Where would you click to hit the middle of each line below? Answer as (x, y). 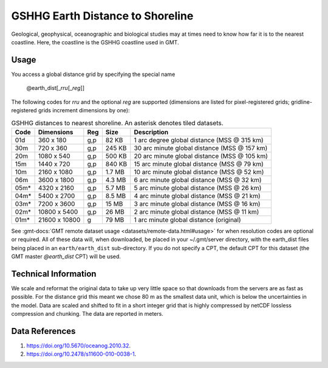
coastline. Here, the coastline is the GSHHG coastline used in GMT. (95, 42)
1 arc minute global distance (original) (187, 220)
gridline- (302, 102)
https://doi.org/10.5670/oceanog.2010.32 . (78, 346)
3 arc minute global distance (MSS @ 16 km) (197, 203)
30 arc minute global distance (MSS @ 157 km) (201, 148)
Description (151, 132)
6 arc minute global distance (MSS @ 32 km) (198, 180)
